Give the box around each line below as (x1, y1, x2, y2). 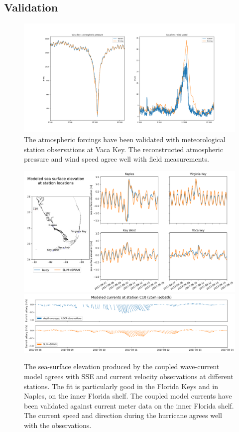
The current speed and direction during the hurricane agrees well (24, 410, 222, 421)
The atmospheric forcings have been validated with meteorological (24, 134, 226, 144)
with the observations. (24, 420, 92, 430)
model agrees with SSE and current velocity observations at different (24, 371, 234, 381)
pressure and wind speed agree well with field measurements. (24, 154, 209, 164)
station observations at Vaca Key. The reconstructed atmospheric (24, 144, 223, 154)
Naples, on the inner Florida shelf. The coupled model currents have (24, 391, 232, 401)
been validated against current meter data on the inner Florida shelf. (24, 400, 234, 411)
